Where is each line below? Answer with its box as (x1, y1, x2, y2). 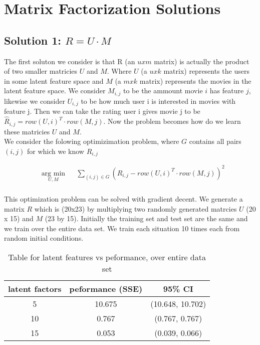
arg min (41, 169, 66, 177)
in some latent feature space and (4, 75, 104, 86)
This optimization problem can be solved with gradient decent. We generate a (4, 193, 243, 204)
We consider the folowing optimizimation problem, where (4, 136, 179, 146)
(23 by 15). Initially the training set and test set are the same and (45, 213, 248, 224)
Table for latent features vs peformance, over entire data (8, 251, 206, 263)
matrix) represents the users (163, 66, 249, 76)
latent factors (8, 282, 62, 294)
